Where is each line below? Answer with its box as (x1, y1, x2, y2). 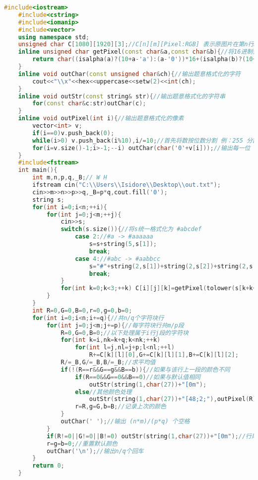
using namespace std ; (18, 33, 89, 41)
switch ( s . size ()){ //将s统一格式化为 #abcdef (61, 226, 202, 233)
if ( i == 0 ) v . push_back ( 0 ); (32, 129, 115, 137)
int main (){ (18, 166, 58, 174)
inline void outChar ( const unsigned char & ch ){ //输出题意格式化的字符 (18, 70, 241, 78)
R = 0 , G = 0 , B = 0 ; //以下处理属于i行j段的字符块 (61, 329, 189, 336)
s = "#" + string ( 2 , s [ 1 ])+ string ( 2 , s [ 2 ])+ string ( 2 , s (89, 262, 253, 270)
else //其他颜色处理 (75, 388, 132, 396)
